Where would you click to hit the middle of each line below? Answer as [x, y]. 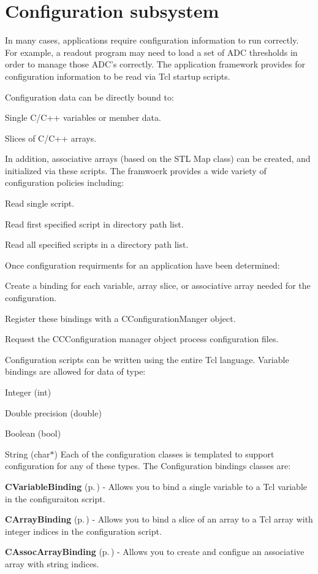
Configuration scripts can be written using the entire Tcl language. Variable [147, 359]
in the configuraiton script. [55, 498]
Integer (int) [28, 392]
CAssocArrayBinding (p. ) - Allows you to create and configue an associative [155, 552]
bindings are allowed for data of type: [75, 371]
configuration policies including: [65, 182]
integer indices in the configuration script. [83, 531]
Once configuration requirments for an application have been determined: [142, 265]
